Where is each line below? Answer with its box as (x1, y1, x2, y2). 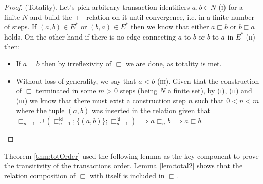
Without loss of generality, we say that (16, 75, 136, 86)
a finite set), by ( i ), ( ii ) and (167, 85, 252, 96)
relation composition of (4, 170, 76, 180)
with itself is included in (89, 170, 165, 180)
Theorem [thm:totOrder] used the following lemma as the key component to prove (4, 150, 259, 161)
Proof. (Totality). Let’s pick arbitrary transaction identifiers (4, 2, 190, 12)
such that (195, 95, 224, 105)
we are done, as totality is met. (125, 58, 222, 68)
